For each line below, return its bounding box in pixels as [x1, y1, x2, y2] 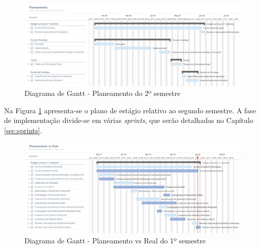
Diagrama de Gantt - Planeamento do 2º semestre [24, 88, 181, 98]
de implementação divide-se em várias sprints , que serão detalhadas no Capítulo [4, 115, 253, 126]
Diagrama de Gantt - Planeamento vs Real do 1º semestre [24, 235, 206, 245]
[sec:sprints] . [4, 125, 42, 136]
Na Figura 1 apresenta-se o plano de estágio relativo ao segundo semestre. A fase [4, 105, 256, 115]
